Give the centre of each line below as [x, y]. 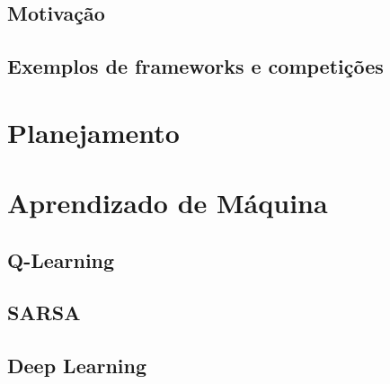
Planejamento [93, 132]
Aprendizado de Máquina [168, 203]
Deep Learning [77, 366]
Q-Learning [61, 259]
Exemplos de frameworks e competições [195, 66]
